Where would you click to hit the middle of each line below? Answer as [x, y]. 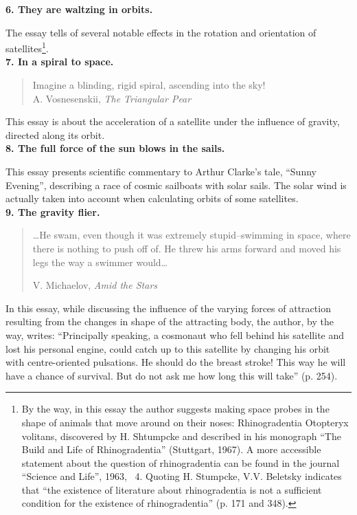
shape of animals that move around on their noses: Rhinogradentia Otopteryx [185, 422]
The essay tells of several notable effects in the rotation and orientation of [161, 32]
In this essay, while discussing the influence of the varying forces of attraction [168, 308]
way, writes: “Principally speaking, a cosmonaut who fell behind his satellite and [175, 335]
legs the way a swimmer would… [100, 262]
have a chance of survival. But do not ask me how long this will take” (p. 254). [172, 375]
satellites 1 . [27, 47]
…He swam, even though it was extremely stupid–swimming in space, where [192, 235]
